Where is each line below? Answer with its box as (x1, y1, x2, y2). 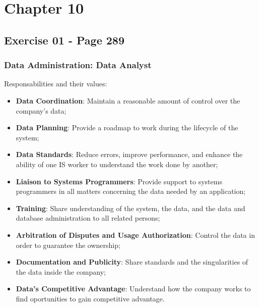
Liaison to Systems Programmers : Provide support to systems (16, 176, 222, 186)
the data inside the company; (16, 266, 106, 277)
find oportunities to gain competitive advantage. (16, 293, 165, 303)
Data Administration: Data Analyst (4, 59, 152, 71)
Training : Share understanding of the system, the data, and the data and (16, 202, 245, 213)
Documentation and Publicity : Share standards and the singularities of (16, 257, 248, 267)
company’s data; (16, 105, 67, 116)
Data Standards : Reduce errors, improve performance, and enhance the (16, 149, 243, 160)
